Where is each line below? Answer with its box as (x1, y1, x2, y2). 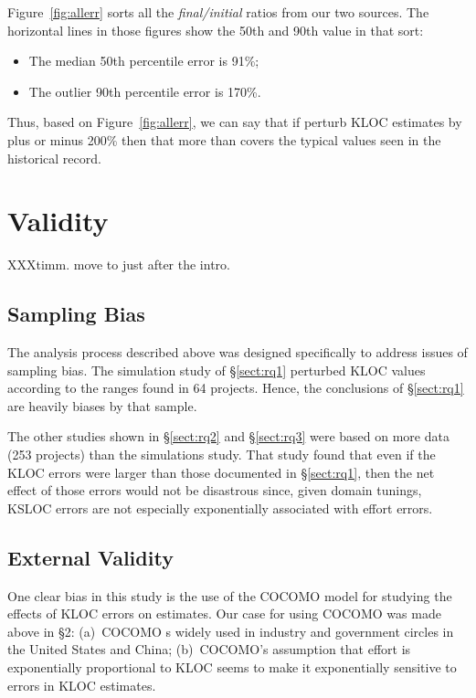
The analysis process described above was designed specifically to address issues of (7, 343, 468, 362)
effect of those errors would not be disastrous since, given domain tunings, (7, 481, 422, 500)
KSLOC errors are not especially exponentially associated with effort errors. (7, 498, 433, 517)
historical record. (7, 148, 101, 167)
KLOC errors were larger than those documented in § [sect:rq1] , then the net (7, 462, 435, 481)
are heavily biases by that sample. (7, 396, 197, 415)
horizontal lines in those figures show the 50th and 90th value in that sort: (7, 20, 424, 39)
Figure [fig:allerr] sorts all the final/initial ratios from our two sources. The (7, 3, 429, 21)
